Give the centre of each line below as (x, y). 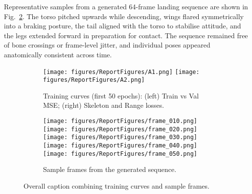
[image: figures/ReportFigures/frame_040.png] (120, 146)
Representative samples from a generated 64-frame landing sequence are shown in (126, 6)
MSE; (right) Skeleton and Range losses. (104, 105)
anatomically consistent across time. (58, 54)
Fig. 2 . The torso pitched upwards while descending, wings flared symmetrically (124, 16)
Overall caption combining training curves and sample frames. (116, 185)
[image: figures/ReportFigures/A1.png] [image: (121, 72)
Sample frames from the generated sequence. (110, 169)
